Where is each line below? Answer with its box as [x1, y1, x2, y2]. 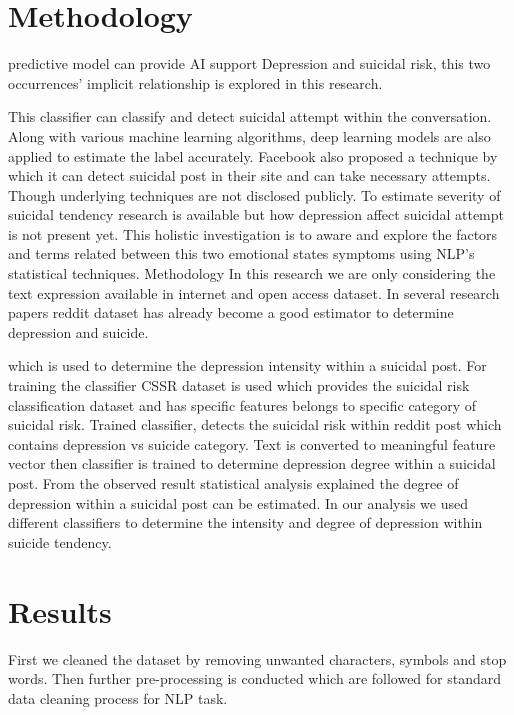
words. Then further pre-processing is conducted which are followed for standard [8, 668, 502, 689]
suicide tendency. [8, 531, 112, 552]
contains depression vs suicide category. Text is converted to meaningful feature [8, 433, 496, 454]
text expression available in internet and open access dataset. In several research [8, 282, 500, 303]
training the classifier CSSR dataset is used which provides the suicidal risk [8, 375, 470, 396]
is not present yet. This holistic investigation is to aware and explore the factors [8, 223, 498, 244]
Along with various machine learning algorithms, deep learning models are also [8, 125, 491, 146]
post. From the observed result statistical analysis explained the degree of [8, 473, 459, 493]
